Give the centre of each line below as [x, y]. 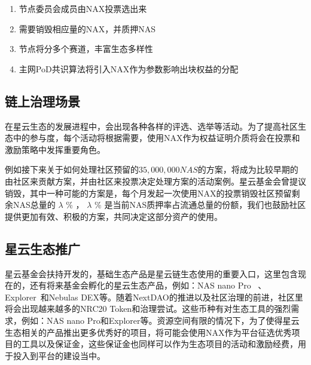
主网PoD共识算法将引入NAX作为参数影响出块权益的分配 [129, 68]
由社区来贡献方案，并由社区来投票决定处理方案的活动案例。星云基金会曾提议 [155, 181]
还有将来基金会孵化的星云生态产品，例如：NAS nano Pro [140, 285]
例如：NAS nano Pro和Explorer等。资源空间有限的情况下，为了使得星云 [160, 320]
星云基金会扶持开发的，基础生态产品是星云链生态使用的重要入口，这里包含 [151, 273]
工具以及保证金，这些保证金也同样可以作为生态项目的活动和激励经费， [159, 344]
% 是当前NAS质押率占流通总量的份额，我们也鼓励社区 [200, 205]
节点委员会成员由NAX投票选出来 [83, 8]
